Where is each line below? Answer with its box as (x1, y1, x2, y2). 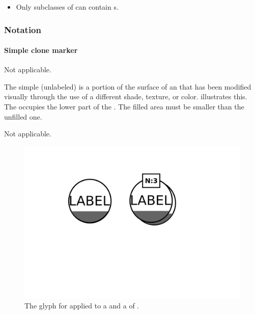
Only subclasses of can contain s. (16, 2, 119, 12)
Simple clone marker (4, 45, 78, 55)
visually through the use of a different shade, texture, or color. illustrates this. (4, 91, 247, 102)
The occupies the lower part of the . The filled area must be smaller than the (4, 101, 244, 112)
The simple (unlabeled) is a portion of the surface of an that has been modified (4, 81, 251, 92)
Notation (4, 23, 41, 36)
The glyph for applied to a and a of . (24, 300, 139, 311)
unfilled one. (4, 111, 42, 122)
